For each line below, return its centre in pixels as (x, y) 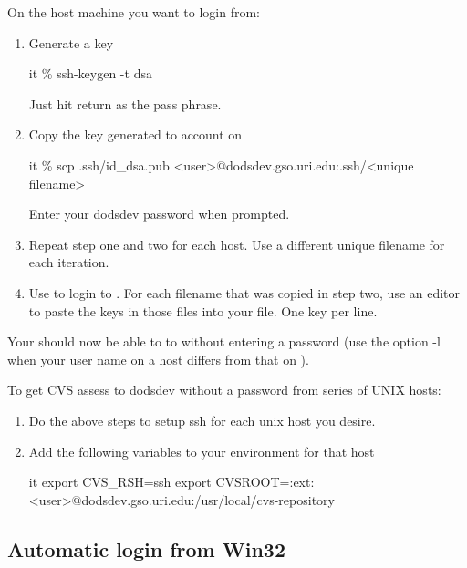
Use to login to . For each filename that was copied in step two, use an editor (244, 292)
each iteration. (69, 262)
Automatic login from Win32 (146, 548)
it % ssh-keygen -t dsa (90, 73)
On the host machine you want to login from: (134, 12)
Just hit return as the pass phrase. (125, 103)
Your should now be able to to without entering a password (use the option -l (224, 341)
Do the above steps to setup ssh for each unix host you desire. (202, 420)
